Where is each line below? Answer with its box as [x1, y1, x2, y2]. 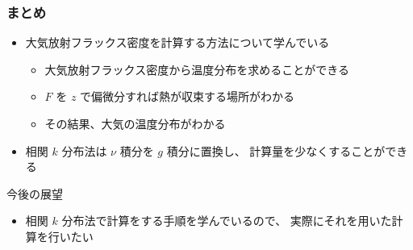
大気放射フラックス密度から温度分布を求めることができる [44, 60, 349, 77]
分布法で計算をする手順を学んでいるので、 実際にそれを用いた [61, 212, 392, 229]
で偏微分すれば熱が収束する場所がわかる [80, 88, 295, 105]
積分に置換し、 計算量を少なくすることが [166, 142, 386, 159]
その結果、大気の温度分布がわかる [44, 115, 226, 131]
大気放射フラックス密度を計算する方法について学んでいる [25, 34, 330, 51]
